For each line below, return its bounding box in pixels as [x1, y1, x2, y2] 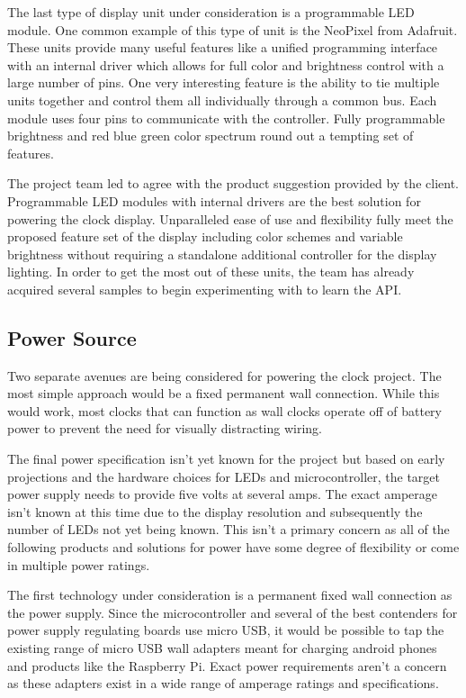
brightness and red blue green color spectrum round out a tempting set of [7, 126, 414, 145]
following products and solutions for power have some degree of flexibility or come [7, 538, 460, 557]
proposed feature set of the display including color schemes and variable [7, 227, 403, 246]
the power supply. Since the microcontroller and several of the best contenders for [7, 603, 458, 621]
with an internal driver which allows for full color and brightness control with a [7, 55, 444, 74]
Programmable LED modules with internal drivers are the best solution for [7, 191, 421, 210]
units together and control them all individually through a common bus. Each [7, 90, 437, 109]
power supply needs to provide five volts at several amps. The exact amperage [7, 485, 438, 503]
